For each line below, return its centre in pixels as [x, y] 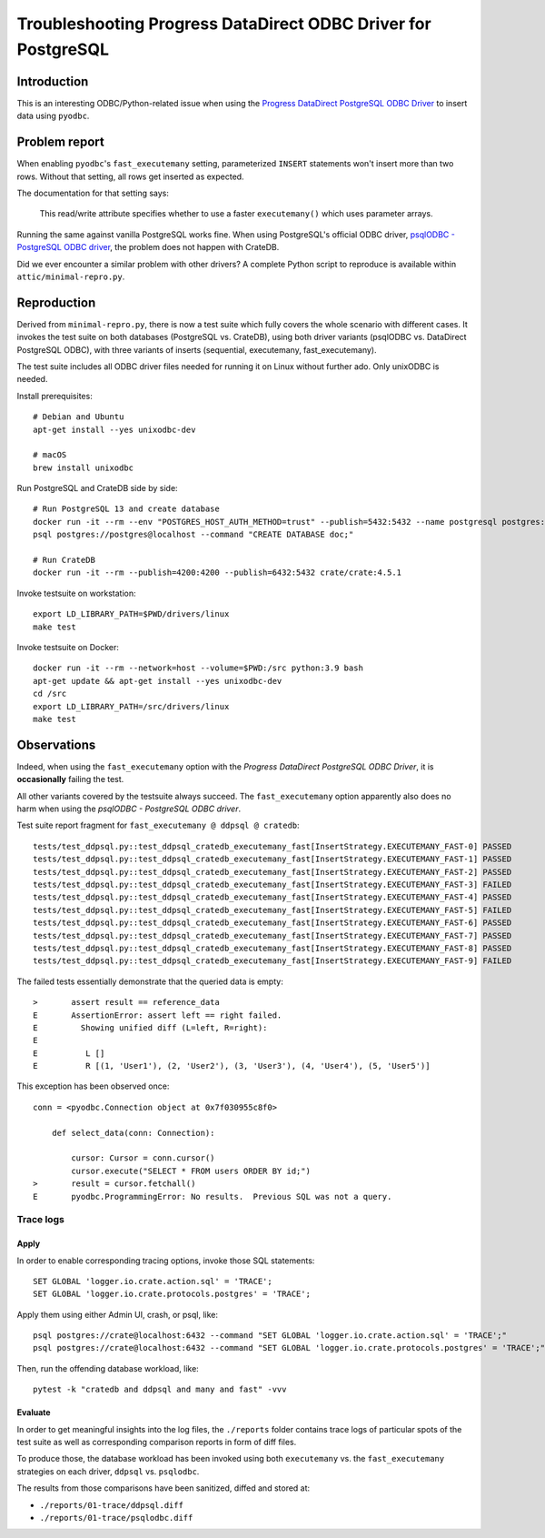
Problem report [60, 142]
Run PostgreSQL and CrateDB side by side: [97, 488]
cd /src [50, 694]
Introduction [53, 81]
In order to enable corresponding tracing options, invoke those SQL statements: [166, 1261]
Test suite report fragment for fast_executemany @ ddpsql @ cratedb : [158, 825]
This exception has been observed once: [93, 1086]
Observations [56, 744]
